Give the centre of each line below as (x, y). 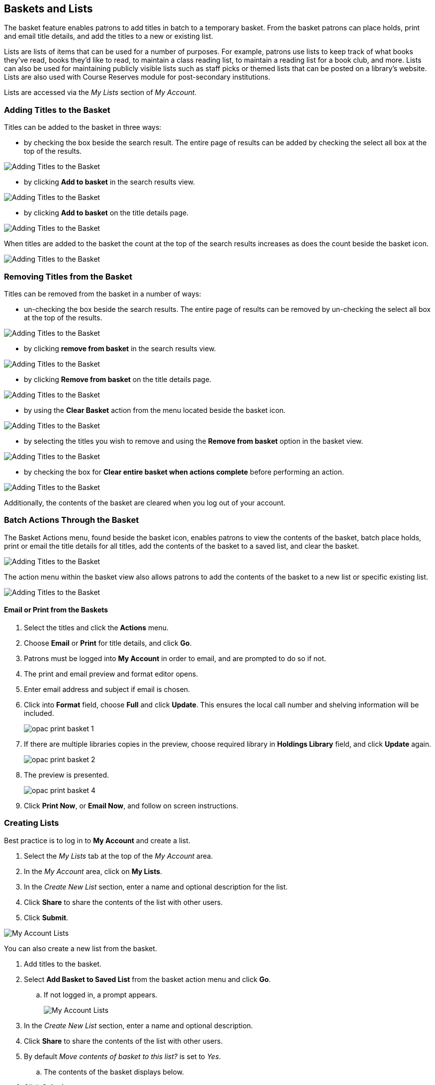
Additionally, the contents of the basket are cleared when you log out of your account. (145, 502)
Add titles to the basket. (63, 964)
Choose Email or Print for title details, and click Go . (108, 643)
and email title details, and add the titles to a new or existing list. (109, 36)
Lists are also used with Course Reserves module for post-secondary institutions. (137, 77)
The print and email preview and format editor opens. (111, 674)
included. (39, 713)
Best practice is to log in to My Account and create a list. (97, 840)
